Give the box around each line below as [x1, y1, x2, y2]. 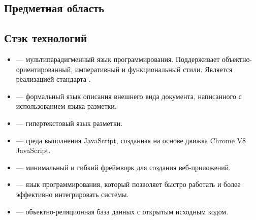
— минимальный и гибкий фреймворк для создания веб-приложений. [16, 162, 231, 172]
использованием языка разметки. [16, 101, 117, 111]
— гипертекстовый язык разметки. [16, 117, 123, 128]
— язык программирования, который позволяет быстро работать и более [16, 179, 241, 190]
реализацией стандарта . [16, 74, 91, 84]
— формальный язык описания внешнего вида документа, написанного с [16, 90, 242, 101]
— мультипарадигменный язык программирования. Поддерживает [16, 53, 220, 64]
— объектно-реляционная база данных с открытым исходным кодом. [16, 206, 229, 216]
